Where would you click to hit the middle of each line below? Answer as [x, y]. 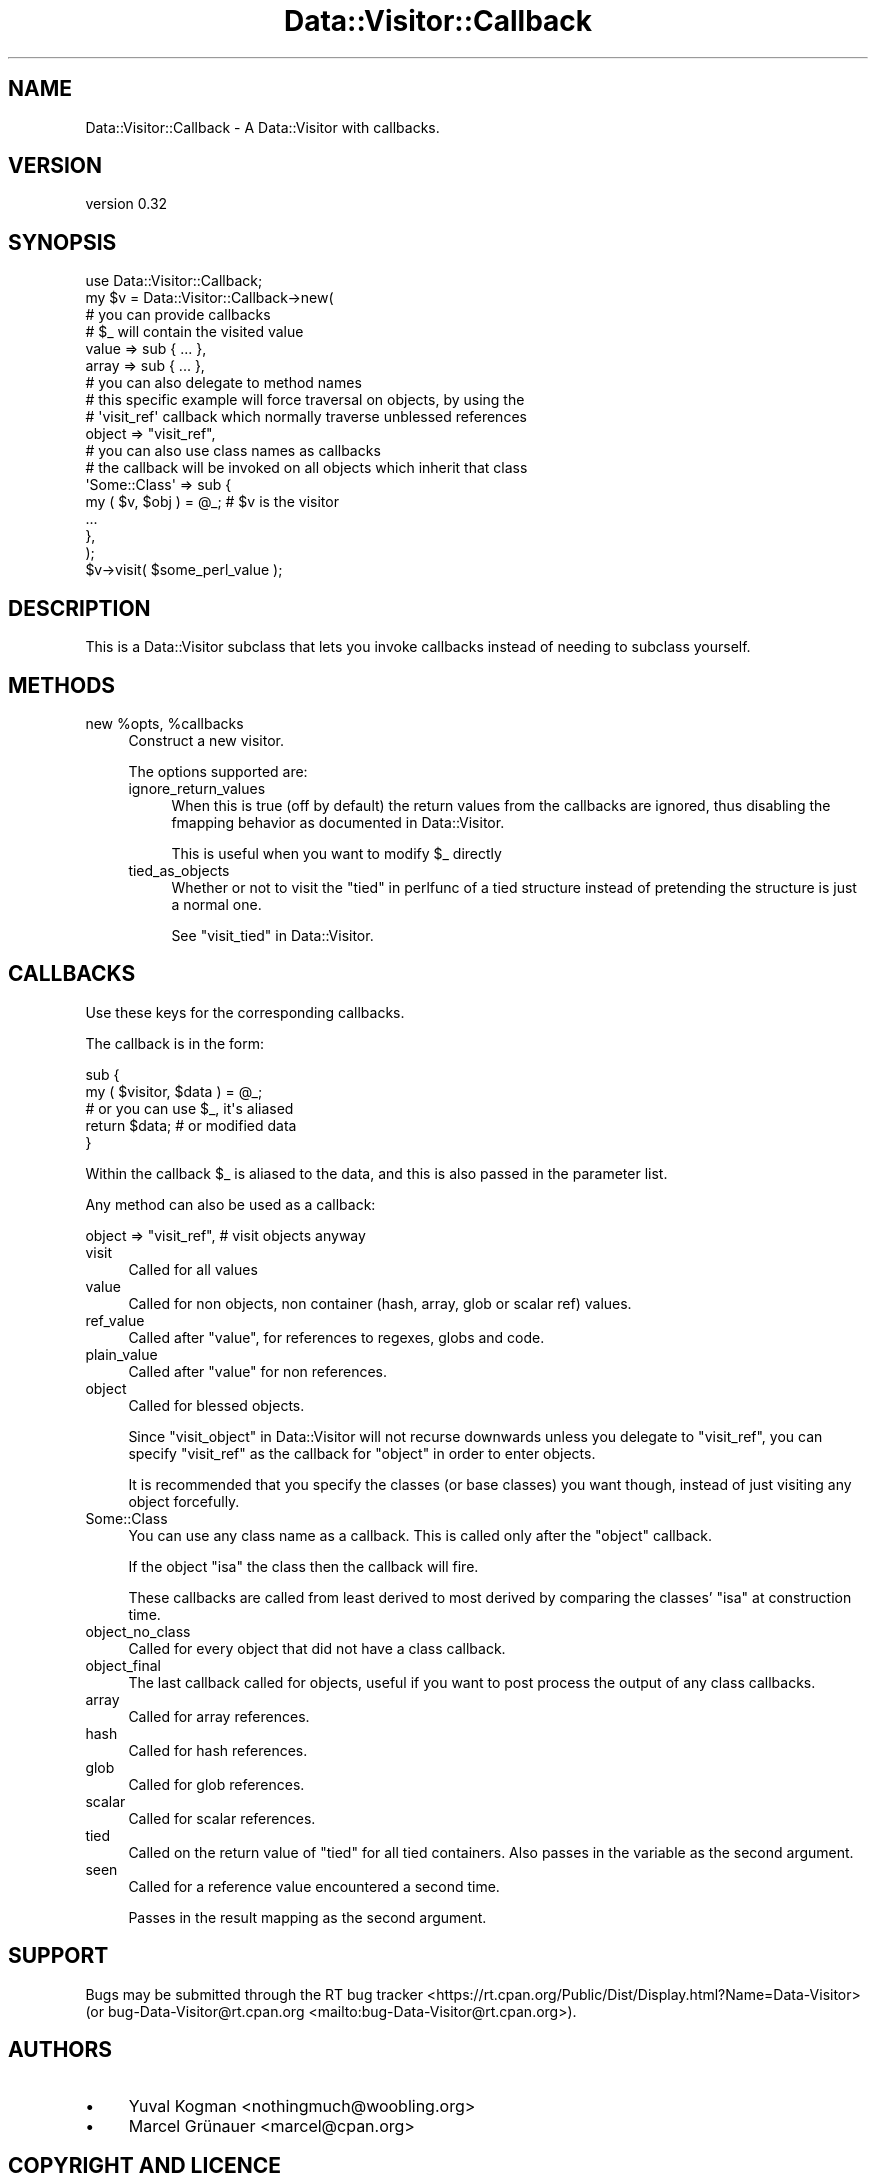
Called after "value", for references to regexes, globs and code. [336, 1337]
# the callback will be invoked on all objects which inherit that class [306, 468]
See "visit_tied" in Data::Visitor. [272, 935]
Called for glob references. [216, 1784]
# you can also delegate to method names [223, 383]
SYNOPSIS [62, 242]
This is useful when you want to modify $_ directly [336, 853]
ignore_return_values [197, 788]
